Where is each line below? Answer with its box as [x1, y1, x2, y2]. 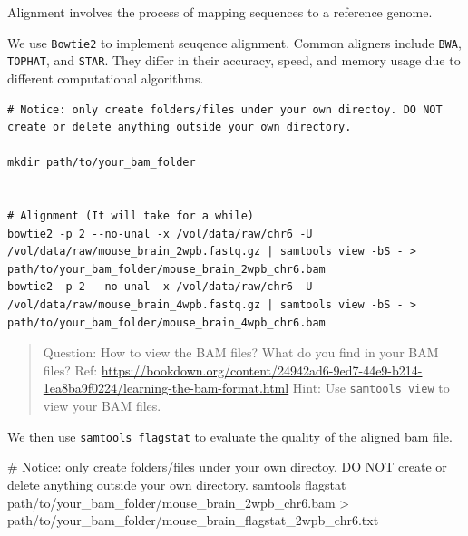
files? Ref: [43, 360, 98, 379]
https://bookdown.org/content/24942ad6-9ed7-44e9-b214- [101, 360, 423, 379]
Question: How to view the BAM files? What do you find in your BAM [43, 343, 439, 362]
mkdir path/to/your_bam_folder [7, 156, 196, 170]
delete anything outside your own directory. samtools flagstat [7, 474, 346, 493]
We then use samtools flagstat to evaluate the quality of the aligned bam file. [7, 426, 453, 445]
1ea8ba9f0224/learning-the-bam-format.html [43, 378, 289, 397]
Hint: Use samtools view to [292, 378, 450, 397]
